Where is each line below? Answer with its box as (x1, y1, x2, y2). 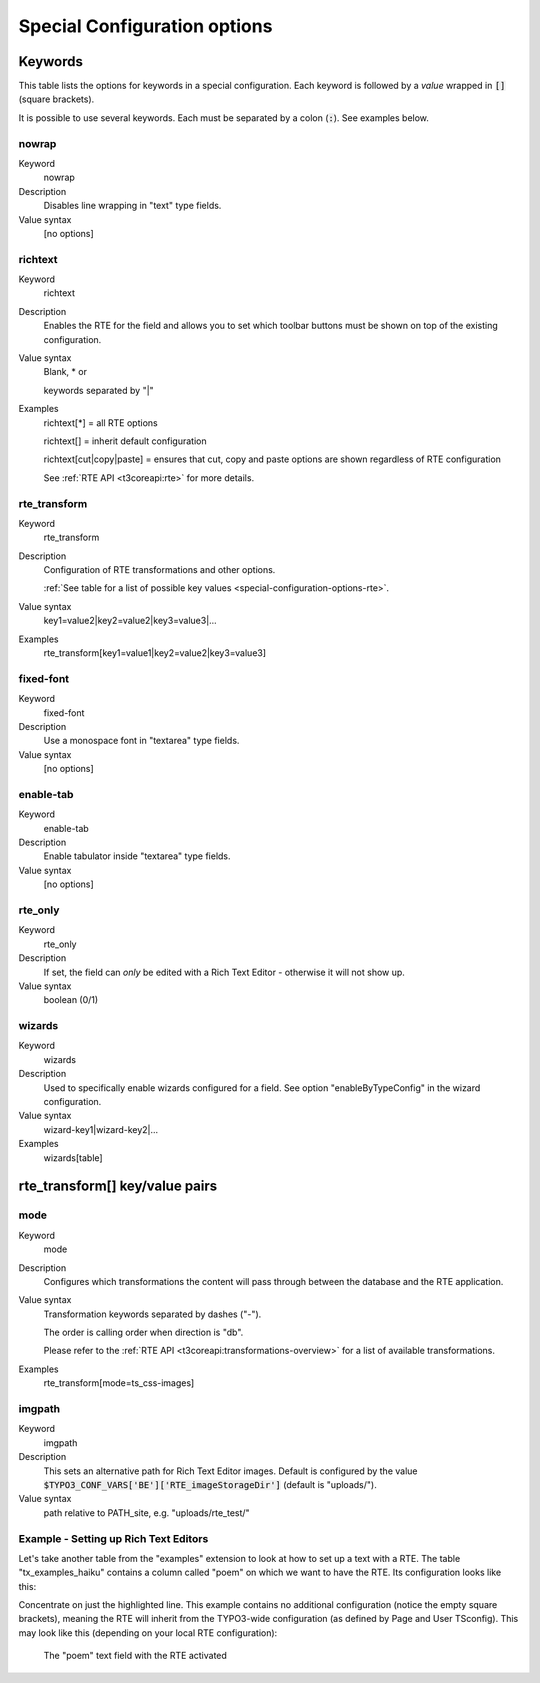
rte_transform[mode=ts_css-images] (43, 1377, 195, 1389)
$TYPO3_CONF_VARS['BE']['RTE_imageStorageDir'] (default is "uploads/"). (43, 1478, 377, 1490)
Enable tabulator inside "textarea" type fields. (43, 850, 231, 862)
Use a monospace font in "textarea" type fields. (43, 735, 240, 747)
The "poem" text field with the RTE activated (43, 1650, 227, 1662)
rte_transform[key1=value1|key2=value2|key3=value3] (43, 647, 267, 659)
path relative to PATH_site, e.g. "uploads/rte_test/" (43, 1506, 250, 1519)
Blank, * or (43, 366, 87, 378)
